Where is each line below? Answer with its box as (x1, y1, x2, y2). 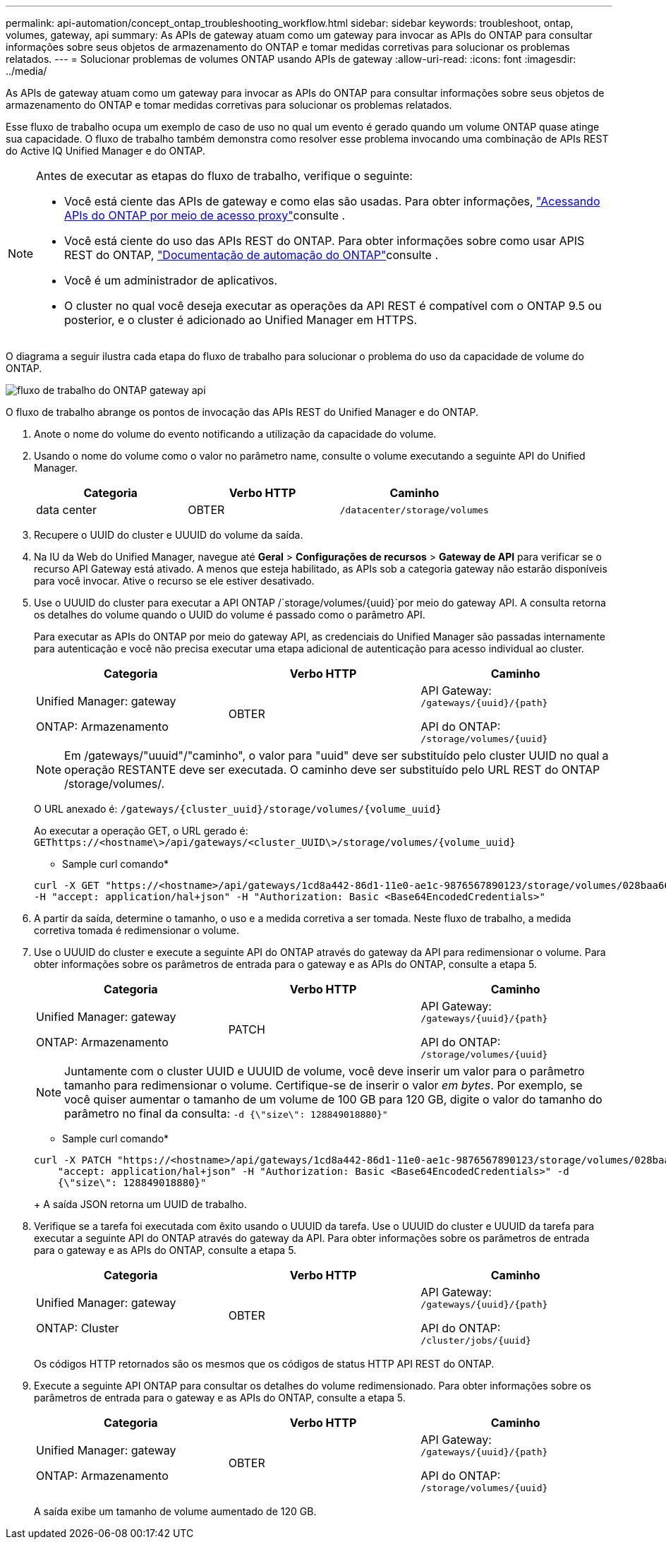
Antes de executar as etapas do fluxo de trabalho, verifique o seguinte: (36, 169, 413, 183)
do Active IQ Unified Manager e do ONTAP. (6, 145, 205, 157)
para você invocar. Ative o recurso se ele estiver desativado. (34, 575, 315, 587)
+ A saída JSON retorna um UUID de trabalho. (34, 1198, 247, 1210)
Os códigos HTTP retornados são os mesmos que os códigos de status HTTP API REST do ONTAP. (34, 1358, 495, 1370)
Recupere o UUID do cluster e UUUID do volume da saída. (34, 529, 303, 541)
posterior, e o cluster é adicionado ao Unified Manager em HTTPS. (64, 313, 418, 327)
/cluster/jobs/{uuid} (420, 1335, 531, 1346)
